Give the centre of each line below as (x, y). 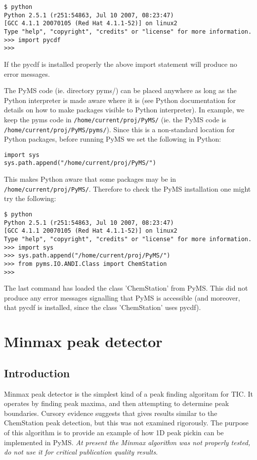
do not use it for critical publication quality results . (81, 452)
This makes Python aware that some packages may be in (90, 179)
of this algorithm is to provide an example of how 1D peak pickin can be (114, 433)
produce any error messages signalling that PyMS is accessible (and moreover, (122, 297)
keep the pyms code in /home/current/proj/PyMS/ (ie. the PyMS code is (115, 119)
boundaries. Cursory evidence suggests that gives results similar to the (111, 413)
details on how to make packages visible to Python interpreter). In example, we (124, 110)
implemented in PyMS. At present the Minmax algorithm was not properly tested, (127, 442)
